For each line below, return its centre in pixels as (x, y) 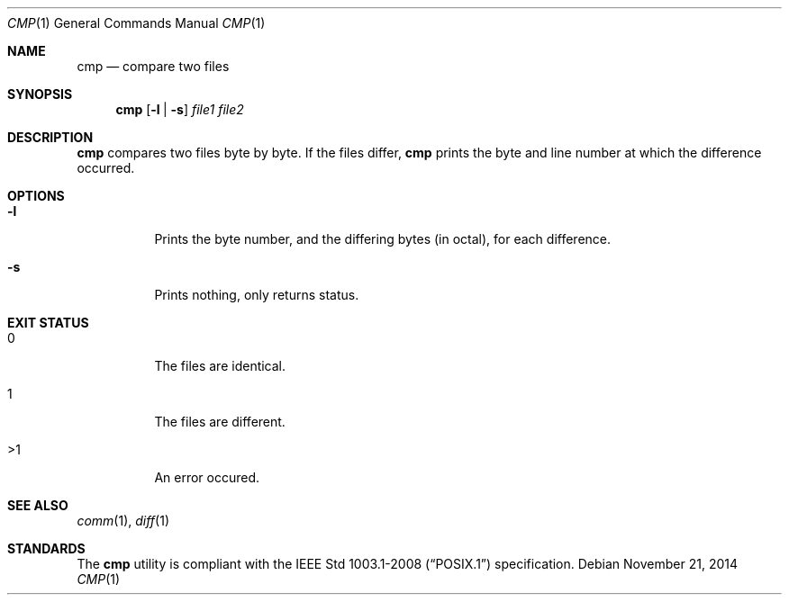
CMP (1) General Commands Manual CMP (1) (136, 23)
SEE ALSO (38, 505)
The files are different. (220, 422)
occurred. (106, 168)
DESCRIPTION (50, 137)
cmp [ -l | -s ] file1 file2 (180, 109)
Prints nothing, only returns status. (257, 295)
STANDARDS (46, 548)
